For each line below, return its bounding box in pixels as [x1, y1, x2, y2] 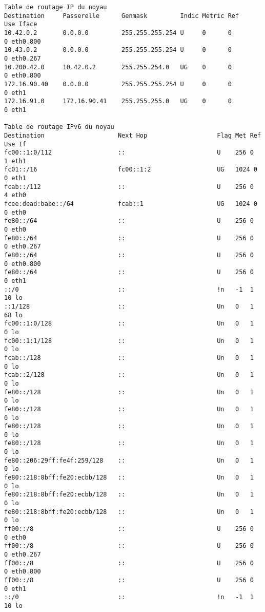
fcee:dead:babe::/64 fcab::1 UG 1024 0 [4, 200, 257, 208]
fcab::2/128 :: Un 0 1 [4, 371, 254, 379]
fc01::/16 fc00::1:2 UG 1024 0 [4, 166, 257, 174]
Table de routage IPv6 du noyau [4, 123, 114, 131]
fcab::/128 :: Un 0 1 [4, 354, 254, 361]
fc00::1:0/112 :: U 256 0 [4, 149, 254, 157]
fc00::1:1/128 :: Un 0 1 [4, 337, 254, 345]
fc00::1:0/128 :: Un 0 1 [4, 320, 254, 328]
